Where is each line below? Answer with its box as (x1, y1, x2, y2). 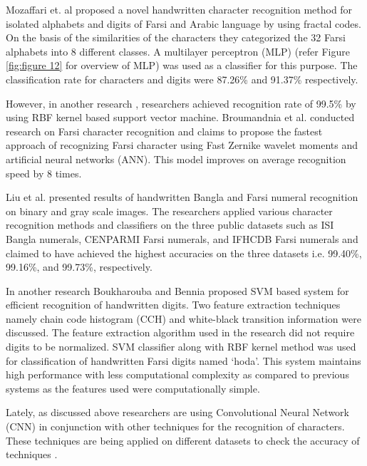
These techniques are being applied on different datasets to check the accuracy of (6, 433, 360, 447)
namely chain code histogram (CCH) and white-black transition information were (6, 311, 361, 326)
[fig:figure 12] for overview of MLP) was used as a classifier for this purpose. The (6, 58, 358, 73)
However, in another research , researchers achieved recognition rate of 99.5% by (6, 95, 356, 110)
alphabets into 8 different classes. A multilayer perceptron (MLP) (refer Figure (6, 43, 350, 58)
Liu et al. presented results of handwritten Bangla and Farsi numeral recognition (6, 190, 358, 204)
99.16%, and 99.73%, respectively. (6, 259, 153, 274)
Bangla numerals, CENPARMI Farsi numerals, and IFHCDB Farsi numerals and (6, 231, 358, 246)
